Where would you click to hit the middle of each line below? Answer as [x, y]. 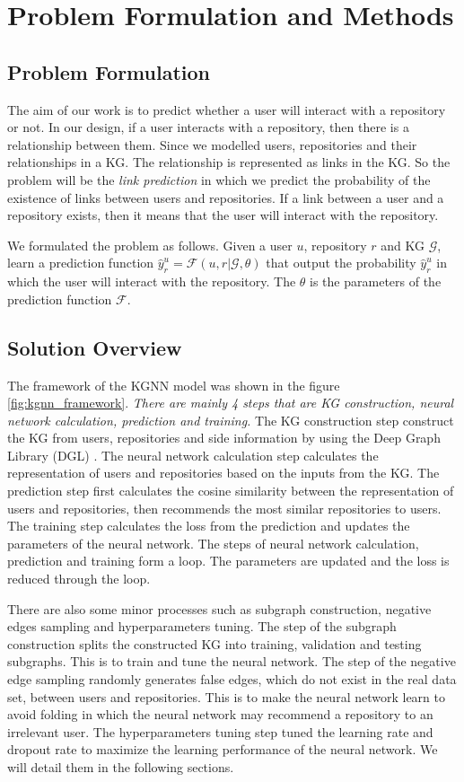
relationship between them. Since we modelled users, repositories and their [212, 144]
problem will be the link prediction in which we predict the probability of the [219, 179]
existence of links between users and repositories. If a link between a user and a [226, 197]
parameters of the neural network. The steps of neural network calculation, [213, 543]
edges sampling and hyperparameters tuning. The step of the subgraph [202, 626]
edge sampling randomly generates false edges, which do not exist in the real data [232, 679]
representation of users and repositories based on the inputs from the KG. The [223, 473]
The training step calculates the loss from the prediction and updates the [209, 526]
